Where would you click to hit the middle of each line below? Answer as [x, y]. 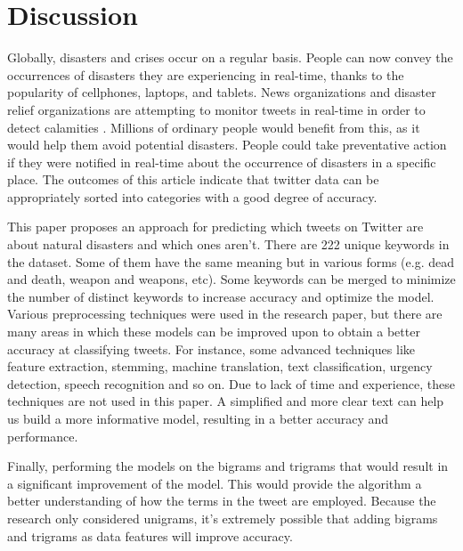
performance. [43, 436]
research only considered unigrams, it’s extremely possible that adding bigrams [223, 518]
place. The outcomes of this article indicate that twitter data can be [193, 179]
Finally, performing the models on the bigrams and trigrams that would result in [228, 466]
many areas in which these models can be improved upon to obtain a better [214, 332]
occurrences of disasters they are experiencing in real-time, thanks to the [206, 74]
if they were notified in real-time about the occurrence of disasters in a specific [222, 162]
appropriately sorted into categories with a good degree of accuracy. [192, 196]
